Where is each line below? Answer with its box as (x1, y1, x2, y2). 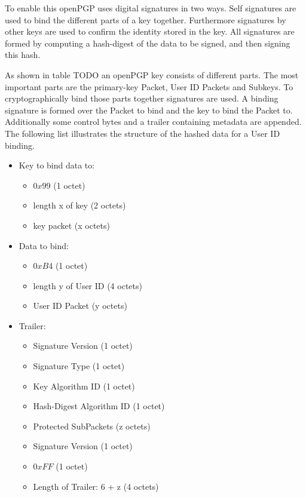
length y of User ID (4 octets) (33, 279, 142, 292)
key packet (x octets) (33, 219, 110, 231)
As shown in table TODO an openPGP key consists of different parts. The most (5, 68, 299, 81)
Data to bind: (19, 239, 69, 251)
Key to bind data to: (19, 159, 95, 171)
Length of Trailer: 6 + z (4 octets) (33, 480, 159, 492)
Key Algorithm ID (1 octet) (33, 379, 135, 392)
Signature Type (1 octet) (33, 360, 125, 372)
